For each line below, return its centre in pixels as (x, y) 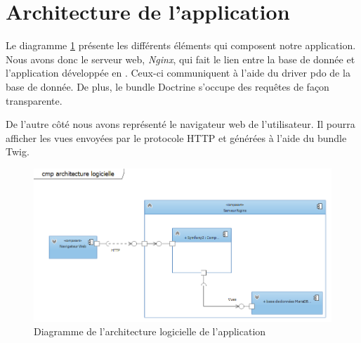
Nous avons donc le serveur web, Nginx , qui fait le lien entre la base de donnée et (180, 59)
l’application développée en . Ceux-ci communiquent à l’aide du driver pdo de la (178, 73)
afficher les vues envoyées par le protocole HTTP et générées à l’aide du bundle (176, 137)
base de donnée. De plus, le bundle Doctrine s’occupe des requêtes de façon (168, 86)
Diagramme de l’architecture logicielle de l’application (150, 331)
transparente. (34, 100)
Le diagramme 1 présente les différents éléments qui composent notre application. (181, 45)
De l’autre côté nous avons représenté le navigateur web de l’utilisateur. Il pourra (180, 124)
